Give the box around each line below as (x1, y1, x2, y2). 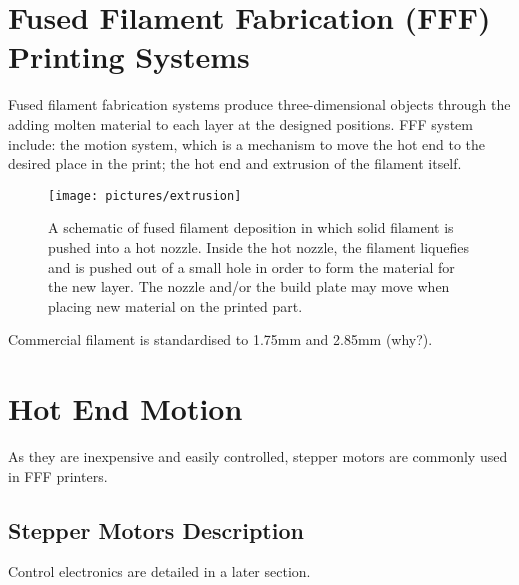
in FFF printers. (8, 465, 108, 486)
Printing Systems (8, 36, 250, 77)
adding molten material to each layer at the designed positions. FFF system (8, 113, 473, 134)
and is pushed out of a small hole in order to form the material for (48, 256, 455, 277)
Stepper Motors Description (8, 514, 304, 545)
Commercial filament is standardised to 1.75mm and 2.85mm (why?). (8, 329, 433, 350)
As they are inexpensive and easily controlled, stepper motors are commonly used (8, 446, 508, 467)
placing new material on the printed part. (48, 295, 303, 316)
